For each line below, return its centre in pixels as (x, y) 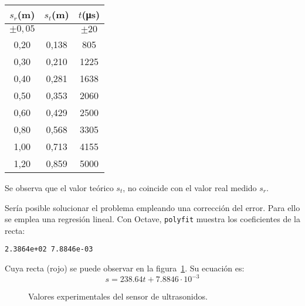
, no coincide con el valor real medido (190, 188)
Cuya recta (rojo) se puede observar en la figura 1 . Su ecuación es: (125, 268)
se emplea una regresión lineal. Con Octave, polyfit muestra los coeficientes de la (153, 219)
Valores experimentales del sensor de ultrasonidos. (118, 296)
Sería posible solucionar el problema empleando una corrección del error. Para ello (152, 207)
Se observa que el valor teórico (59, 188)
